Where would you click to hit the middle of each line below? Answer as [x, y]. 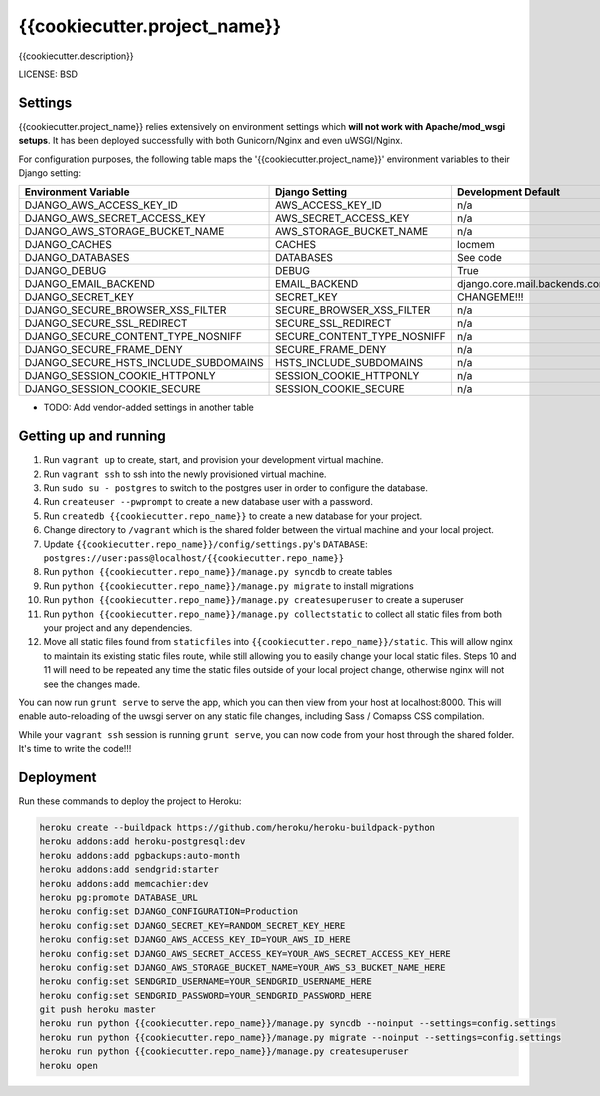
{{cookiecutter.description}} [76, 56]
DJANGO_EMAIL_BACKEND [89, 284]
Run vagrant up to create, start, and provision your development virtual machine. [213, 460]
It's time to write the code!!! [75, 749]
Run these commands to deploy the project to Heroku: [130, 801]
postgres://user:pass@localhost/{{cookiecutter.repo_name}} [194, 558]
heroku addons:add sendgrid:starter [129, 869]
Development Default [508, 192]
